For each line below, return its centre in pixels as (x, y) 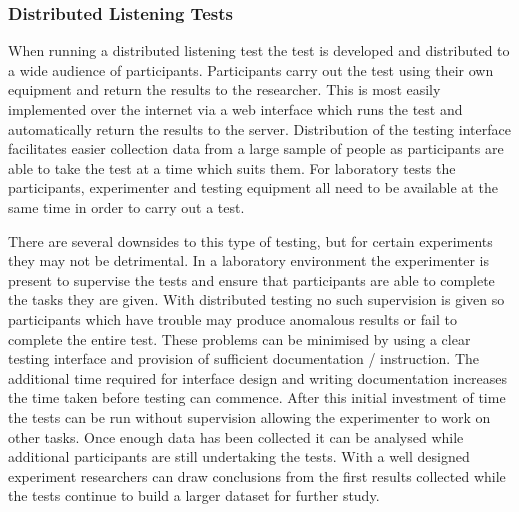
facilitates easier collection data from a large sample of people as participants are (256, 148)
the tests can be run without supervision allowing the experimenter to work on (249, 416)
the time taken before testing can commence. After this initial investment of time (257, 397)
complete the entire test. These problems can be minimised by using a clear (239, 338)
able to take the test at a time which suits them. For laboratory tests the (232, 167)
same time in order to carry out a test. (126, 206)
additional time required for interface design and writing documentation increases (258, 377)
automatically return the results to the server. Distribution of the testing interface (259, 128)
